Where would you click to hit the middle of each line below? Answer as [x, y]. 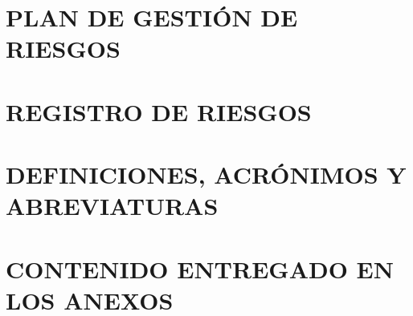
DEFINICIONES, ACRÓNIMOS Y [206, 174]
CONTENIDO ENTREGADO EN [200, 268]
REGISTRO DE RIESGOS [159, 111]
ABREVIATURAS [112, 206]
